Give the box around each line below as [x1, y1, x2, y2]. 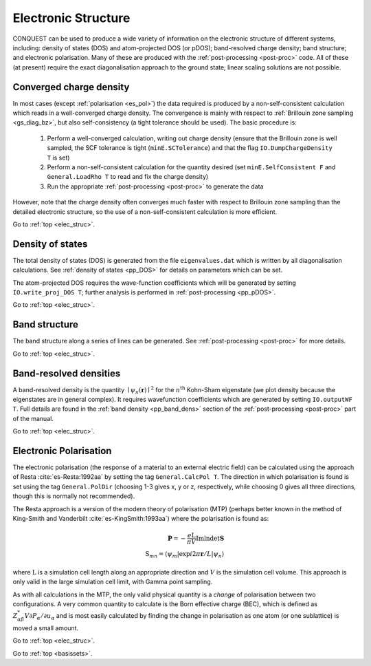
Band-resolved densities [12, 367, 121, 379]
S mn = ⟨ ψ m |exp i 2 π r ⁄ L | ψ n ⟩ [145, 550, 225, 559]
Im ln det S [196, 534, 225, 542]
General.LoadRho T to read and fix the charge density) [47, 173, 209, 181]
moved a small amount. [12, 623, 79, 632]
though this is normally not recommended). [12, 492, 135, 500]
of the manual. [12, 414, 54, 422]
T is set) [47, 153, 70, 162]
